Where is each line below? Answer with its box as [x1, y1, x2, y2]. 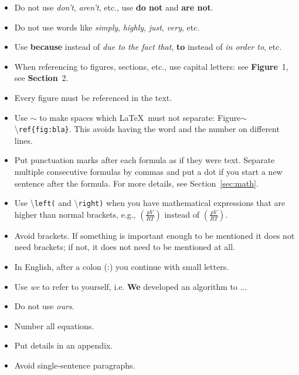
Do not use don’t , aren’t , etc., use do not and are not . [14, 1, 213, 13]
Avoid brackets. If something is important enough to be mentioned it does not [14, 229, 295, 241]
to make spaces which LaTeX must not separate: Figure [39, 111, 241, 123]
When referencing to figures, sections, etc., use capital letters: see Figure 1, [14, 60, 288, 72]
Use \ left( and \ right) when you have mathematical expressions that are [14, 197, 286, 209]
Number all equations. [14, 319, 94, 332]
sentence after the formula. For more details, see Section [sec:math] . [14, 177, 259, 189]
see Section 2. [14, 72, 69, 84]
